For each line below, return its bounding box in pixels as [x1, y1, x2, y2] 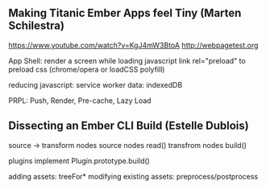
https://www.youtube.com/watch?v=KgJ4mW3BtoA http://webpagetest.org [8, 40, 259, 50]
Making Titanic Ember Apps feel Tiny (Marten [8, 6, 242, 20]
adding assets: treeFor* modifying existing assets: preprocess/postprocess [8, 171, 259, 181]
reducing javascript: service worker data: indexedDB [8, 80, 183, 89]
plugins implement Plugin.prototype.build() [8, 156, 151, 166]
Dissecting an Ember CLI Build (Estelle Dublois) [8, 119, 249, 133]
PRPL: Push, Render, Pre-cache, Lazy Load [8, 96, 152, 105]
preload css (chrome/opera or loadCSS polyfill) [8, 64, 165, 74]
